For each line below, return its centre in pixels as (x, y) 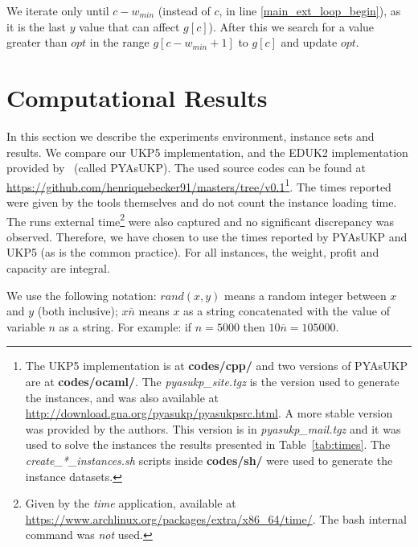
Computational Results (137, 97)
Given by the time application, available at (131, 503)
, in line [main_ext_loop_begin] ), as (310, 10)
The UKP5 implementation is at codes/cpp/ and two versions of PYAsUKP (216, 366)
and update (309, 42)
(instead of (184, 10)
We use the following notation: (82, 295)
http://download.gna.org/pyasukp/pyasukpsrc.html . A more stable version (209, 413)
